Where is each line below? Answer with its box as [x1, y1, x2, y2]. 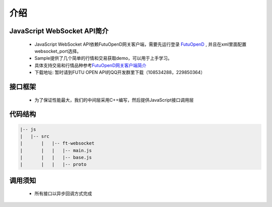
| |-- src [20, 133, 50, 139]
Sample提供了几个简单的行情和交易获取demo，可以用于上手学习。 [34, 55, 172, 61]
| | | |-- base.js [20, 155, 92, 161]
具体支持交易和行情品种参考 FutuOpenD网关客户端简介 [34, 62, 147, 68]
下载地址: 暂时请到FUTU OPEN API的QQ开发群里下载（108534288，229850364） [34, 70, 206, 76]
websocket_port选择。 [34, 48, 82, 54]
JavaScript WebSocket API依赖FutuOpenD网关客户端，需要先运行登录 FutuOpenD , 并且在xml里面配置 [34, 41, 247, 47]
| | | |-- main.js [20, 148, 92, 153]
